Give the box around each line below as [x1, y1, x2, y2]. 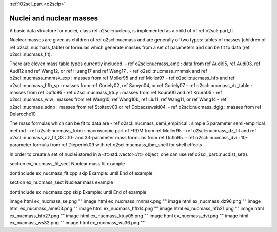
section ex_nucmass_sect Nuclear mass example [9, 179, 113, 185]
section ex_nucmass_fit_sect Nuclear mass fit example [9, 160, 125, 166]
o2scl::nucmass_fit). [9, 51, 52, 57]
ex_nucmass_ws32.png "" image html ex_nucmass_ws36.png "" [9, 220, 145, 226]
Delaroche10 [9, 111, 36, 117]
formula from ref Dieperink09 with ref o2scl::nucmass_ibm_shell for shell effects [32, 141, 202, 148]
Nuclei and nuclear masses [9, 14, 98, 23]
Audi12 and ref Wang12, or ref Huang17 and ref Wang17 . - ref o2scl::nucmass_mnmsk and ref [9, 68, 207, 74]
